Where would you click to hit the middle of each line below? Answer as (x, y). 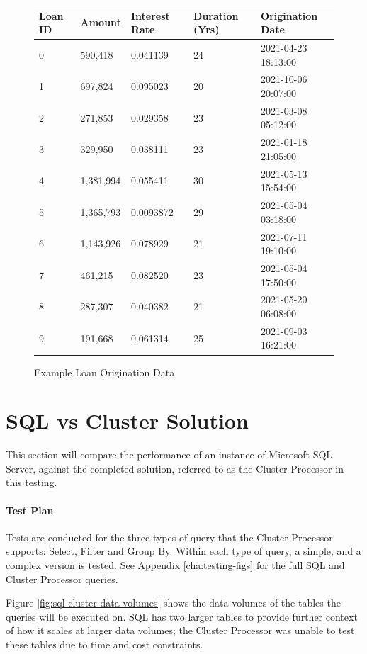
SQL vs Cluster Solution (127, 421)
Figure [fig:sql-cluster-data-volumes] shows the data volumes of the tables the (173, 603)
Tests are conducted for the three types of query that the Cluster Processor (169, 537)
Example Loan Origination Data (105, 372)
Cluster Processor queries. (62, 579)
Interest (150, 15)
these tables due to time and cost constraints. (105, 644)
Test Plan (30, 510)
